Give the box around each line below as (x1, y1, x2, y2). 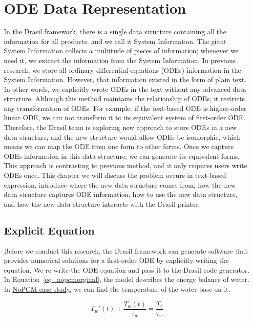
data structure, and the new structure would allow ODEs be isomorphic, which (4, 131, 240, 142)
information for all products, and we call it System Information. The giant (4, 36, 227, 46)
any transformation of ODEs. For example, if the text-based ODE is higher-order (4, 103, 247, 113)
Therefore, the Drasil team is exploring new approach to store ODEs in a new (4, 122, 237, 132)
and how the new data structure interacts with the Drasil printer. (4, 198, 200, 209)
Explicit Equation (4, 222, 95, 237)
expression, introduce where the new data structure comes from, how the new (4, 179, 236, 190)
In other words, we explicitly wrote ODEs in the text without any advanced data (4, 84, 247, 94)
